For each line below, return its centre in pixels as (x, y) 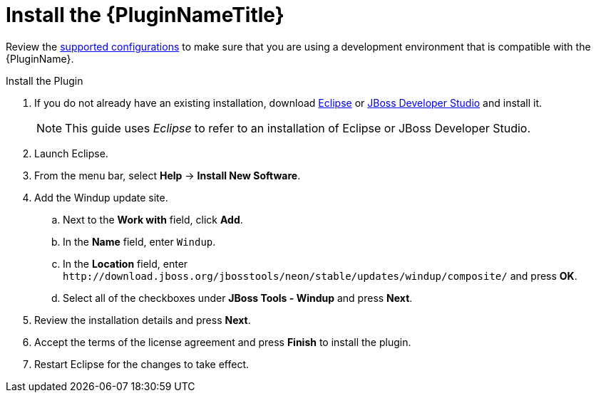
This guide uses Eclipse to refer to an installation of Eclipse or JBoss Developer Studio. (298, 128)
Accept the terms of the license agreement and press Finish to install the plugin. (223, 342)
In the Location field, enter (125, 263)
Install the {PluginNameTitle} (145, 15)
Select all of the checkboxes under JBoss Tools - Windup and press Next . (238, 298)
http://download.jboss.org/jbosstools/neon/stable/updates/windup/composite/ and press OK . (320, 276)
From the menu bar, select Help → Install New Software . (168, 175)
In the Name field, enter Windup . (139, 241)
